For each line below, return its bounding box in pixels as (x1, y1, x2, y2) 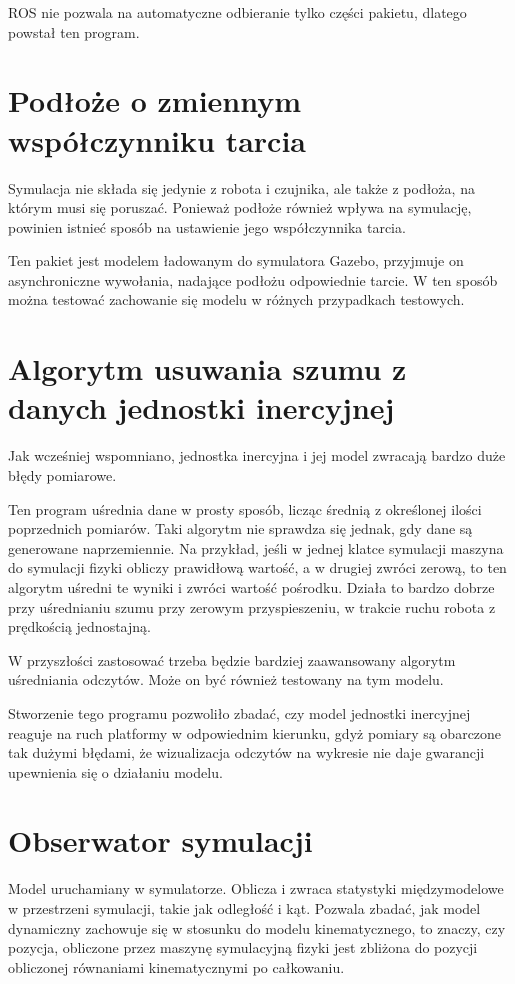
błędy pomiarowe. (8, 464, 117, 485)
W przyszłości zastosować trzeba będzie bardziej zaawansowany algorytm (8, 649, 456, 670)
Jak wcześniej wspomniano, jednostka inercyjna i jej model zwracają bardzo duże (8, 445, 506, 466)
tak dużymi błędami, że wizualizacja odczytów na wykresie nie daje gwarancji (8, 742, 485, 763)
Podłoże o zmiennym (8, 80, 302, 121)
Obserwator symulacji (8, 820, 313, 861)
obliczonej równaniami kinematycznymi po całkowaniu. (8, 956, 345, 977)
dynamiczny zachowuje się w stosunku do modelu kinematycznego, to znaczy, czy (8, 917, 506, 938)
